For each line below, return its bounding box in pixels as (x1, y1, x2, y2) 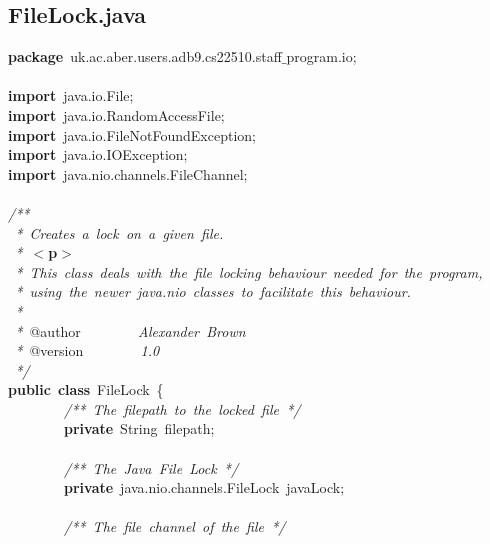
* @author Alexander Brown (15, 320, 246, 341)
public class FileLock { (8, 379, 164, 400)
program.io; (286, 46, 357, 67)
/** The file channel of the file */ (64, 516, 286, 537)
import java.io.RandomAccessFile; (8, 104, 225, 125)
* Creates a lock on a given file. (15, 222, 224, 243)
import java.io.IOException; (8, 144, 188, 165)
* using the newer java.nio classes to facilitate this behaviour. (15, 281, 411, 302)
